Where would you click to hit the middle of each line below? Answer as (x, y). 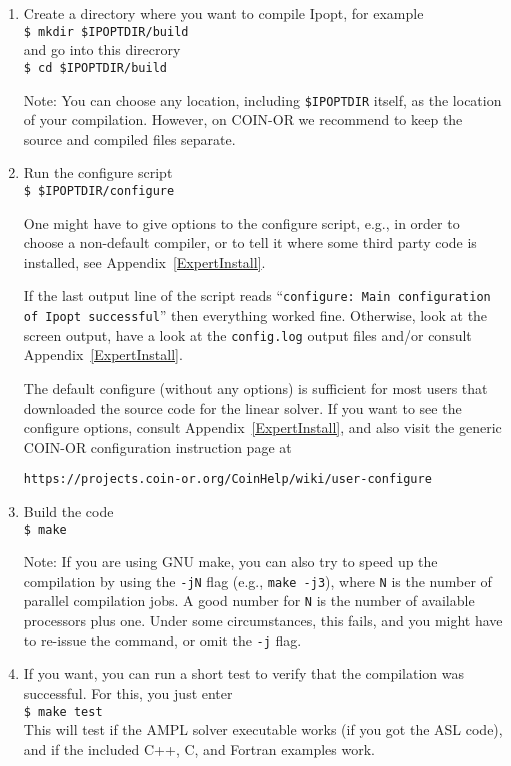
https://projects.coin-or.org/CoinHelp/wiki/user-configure (227, 479)
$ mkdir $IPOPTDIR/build (106, 31)
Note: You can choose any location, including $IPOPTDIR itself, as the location (262, 99)
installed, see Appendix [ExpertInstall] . (144, 261)
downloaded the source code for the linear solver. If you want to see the (242, 407)
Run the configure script (98, 172)
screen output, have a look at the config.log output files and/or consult (247, 334)
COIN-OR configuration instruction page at (157, 446)
